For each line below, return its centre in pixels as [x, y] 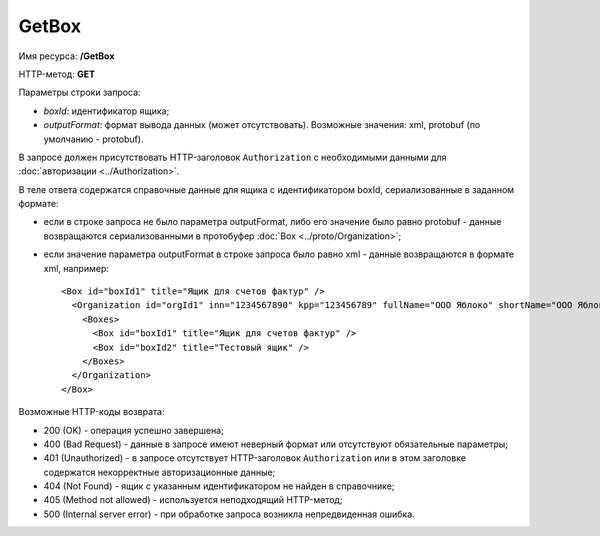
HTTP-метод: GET [56, 74]
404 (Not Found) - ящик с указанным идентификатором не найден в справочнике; [219, 486]
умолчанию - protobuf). [93, 139]
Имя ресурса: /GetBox [66, 56]
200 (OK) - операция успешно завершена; [133, 430]
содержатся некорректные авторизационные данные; [159, 472]
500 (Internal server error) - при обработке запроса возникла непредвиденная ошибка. [229, 514]
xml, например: [76, 268]
